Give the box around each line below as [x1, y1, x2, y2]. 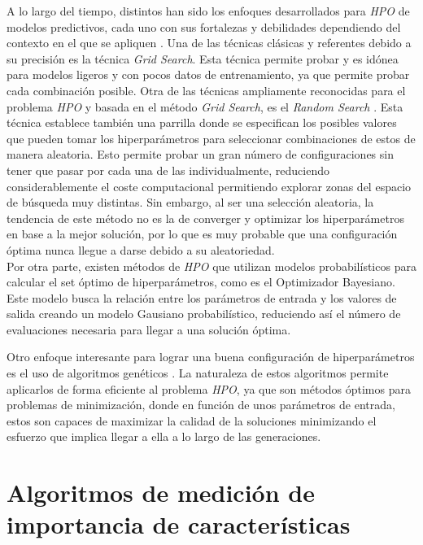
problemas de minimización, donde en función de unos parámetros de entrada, [7, 396, 395, 413]
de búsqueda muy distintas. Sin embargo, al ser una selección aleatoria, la [7, 194, 374, 211]
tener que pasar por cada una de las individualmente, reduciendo [7, 161, 330, 178]
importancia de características [7, 508, 351, 541]
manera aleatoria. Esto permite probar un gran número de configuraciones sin [7, 146, 394, 163]
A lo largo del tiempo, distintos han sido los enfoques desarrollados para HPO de [7, 2, 410, 19]
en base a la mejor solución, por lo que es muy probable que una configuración [7, 225, 398, 242]
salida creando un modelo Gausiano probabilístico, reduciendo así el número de [7, 305, 401, 322]
